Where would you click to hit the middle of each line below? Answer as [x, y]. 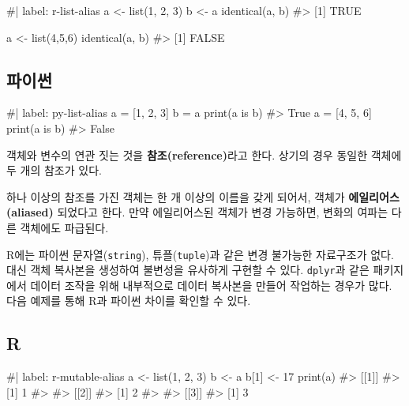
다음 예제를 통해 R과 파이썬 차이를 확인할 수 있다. [129, 301]
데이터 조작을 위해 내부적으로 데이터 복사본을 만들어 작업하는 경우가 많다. [211, 285]
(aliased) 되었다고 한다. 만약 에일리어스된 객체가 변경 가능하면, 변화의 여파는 [197, 212]
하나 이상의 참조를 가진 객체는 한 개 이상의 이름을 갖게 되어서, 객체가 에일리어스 [203, 196]
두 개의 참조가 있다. [54, 170]
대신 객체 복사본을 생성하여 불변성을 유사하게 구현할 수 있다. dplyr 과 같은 [188, 270]
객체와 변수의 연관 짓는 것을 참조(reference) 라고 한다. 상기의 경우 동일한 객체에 [204, 154]
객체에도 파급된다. [64, 227]
